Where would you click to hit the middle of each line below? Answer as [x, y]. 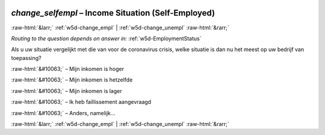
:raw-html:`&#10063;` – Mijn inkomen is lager [67, 91]
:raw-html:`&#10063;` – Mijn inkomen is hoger [68, 69]
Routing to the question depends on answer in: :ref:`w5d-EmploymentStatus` [106, 38]
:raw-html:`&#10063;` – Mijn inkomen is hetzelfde [72, 80]
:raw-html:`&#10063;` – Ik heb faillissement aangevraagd [81, 102]
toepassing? [26, 58]
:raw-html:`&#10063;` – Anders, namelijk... [63, 113]
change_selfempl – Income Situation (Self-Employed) [113, 13]
